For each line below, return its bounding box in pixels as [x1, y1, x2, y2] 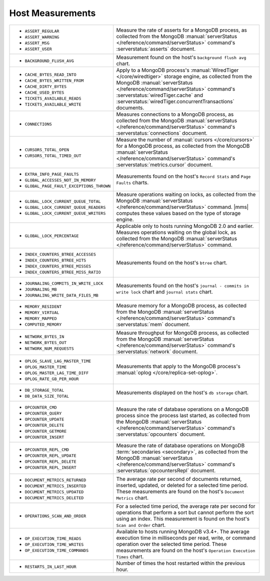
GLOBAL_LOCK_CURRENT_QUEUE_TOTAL [24, 199, 101, 204]
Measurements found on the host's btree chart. [116, 259, 227, 266]
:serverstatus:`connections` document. [116, 129, 207, 136]
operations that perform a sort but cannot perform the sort [116, 509, 254, 516]
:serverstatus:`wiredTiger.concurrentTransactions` [116, 98, 234, 105]
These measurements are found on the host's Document [116, 488, 244, 495]
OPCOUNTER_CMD [24, 405, 57, 410]
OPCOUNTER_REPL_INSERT [24, 465, 77, 470]
